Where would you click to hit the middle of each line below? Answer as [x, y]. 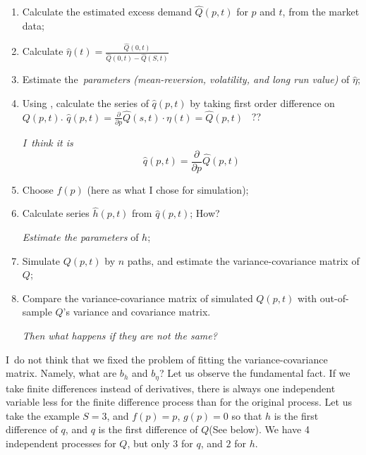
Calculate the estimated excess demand [107, 12]
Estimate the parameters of [80, 237]
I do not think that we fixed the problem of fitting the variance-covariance [167, 359]
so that [247, 415]
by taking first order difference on [262, 102]
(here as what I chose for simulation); [168, 189]
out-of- [334, 298]
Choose [38, 189]
